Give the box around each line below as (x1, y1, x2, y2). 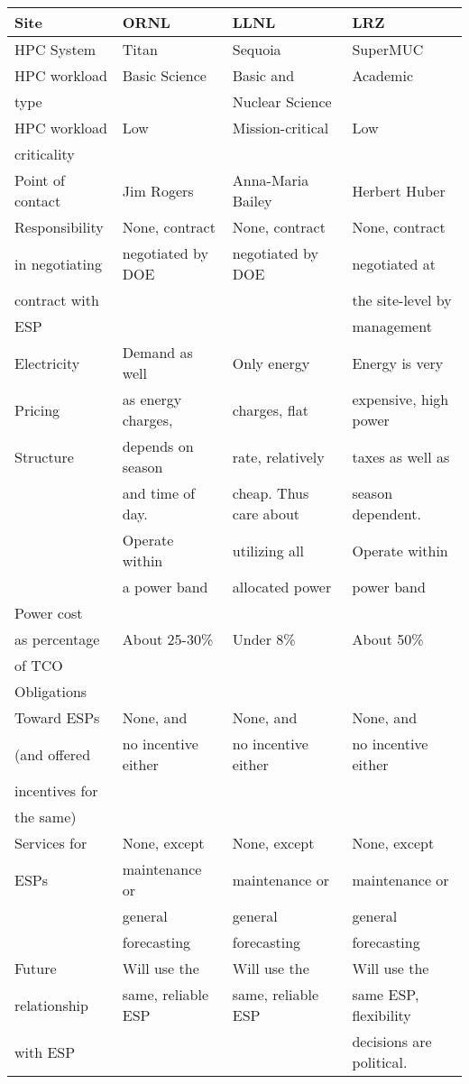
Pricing (14, 399, 60, 420)
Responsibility (14, 216, 104, 237)
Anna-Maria (232, 170, 309, 190)
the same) (14, 806, 77, 827)
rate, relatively (232, 446, 325, 467)
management (352, 316, 432, 336)
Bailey (232, 190, 272, 211)
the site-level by (352, 289, 452, 310)
